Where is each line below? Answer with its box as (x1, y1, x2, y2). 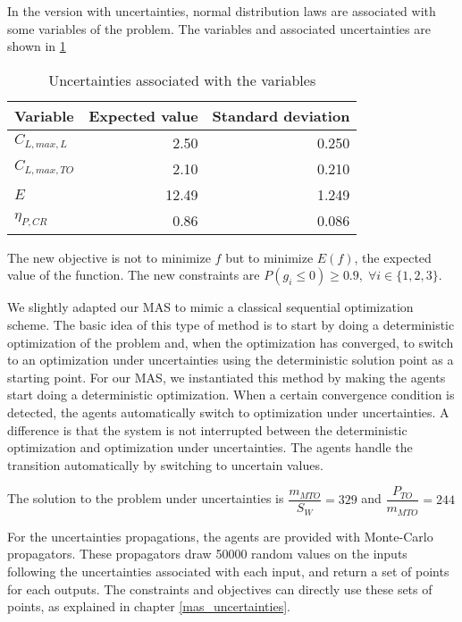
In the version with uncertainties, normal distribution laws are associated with (7, 2, 436, 20)
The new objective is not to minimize (7, 248, 211, 266)
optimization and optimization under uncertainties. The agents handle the (7, 438, 413, 457)
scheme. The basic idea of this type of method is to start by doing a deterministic (7, 315, 455, 333)
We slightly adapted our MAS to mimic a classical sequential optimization (7, 298, 414, 316)
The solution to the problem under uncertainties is (7, 489, 284, 508)
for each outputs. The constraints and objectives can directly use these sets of (7, 579, 433, 598)
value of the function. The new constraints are (7, 265, 260, 284)
